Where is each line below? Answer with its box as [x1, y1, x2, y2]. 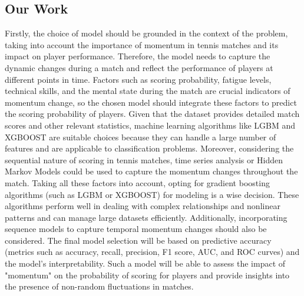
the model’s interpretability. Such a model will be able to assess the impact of [5, 257, 286, 270]
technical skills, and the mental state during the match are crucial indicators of [5, 85, 290, 97]
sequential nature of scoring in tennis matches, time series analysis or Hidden [5, 153, 283, 166]
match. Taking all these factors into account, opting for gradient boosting [5, 176, 270, 189]
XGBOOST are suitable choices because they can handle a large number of [5, 130, 276, 143]
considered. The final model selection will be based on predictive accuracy [5, 234, 272, 246]
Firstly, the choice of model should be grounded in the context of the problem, [5, 27, 288, 39]
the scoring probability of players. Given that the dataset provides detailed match [5, 107, 300, 120]
